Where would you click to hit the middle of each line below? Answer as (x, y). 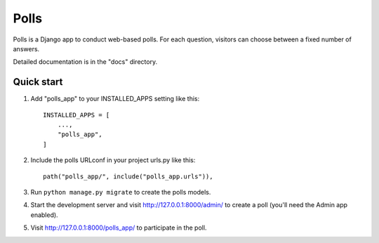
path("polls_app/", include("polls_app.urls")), (128, 176)
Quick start (38, 82)
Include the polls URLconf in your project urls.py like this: (113, 160)
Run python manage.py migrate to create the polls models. (121, 192)
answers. (26, 48)
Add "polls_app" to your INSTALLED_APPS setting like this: (115, 99)
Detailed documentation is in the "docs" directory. (85, 62)
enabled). (45, 215)
